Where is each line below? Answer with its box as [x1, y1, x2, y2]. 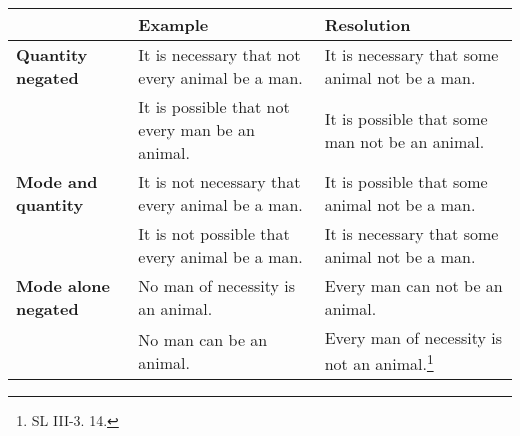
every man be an [138, 118, 255, 141]
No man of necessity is [138, 274, 296, 297]
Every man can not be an [324, 274, 503, 297]
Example [138, 13, 209, 36]
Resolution [324, 13, 411, 36]
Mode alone [16, 274, 110, 297]
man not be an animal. [324, 129, 485, 153]
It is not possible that [138, 222, 290, 245]
